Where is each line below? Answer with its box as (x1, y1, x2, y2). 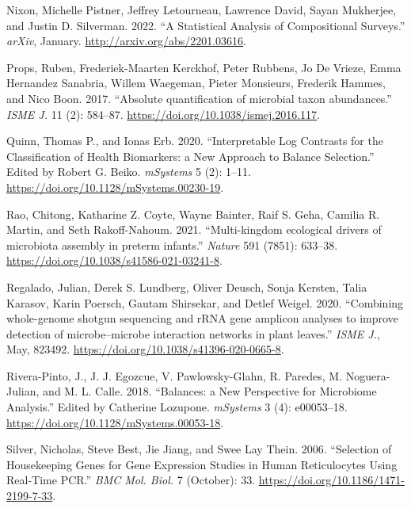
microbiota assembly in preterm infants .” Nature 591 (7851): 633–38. (6, 236, 338, 253)
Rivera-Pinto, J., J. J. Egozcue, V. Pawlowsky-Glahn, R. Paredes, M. (6, 367, 343, 384)
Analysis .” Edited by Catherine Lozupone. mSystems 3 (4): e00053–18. (6, 399, 348, 415)
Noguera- (345, 367, 390, 384)
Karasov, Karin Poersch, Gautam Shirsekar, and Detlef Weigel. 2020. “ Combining (6, 294, 404, 311)
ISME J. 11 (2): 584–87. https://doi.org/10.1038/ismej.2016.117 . (6, 105, 320, 122)
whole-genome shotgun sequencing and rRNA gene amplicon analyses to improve (6, 310, 398, 327)
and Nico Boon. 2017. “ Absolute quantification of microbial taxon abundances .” (6, 90, 392, 106)
